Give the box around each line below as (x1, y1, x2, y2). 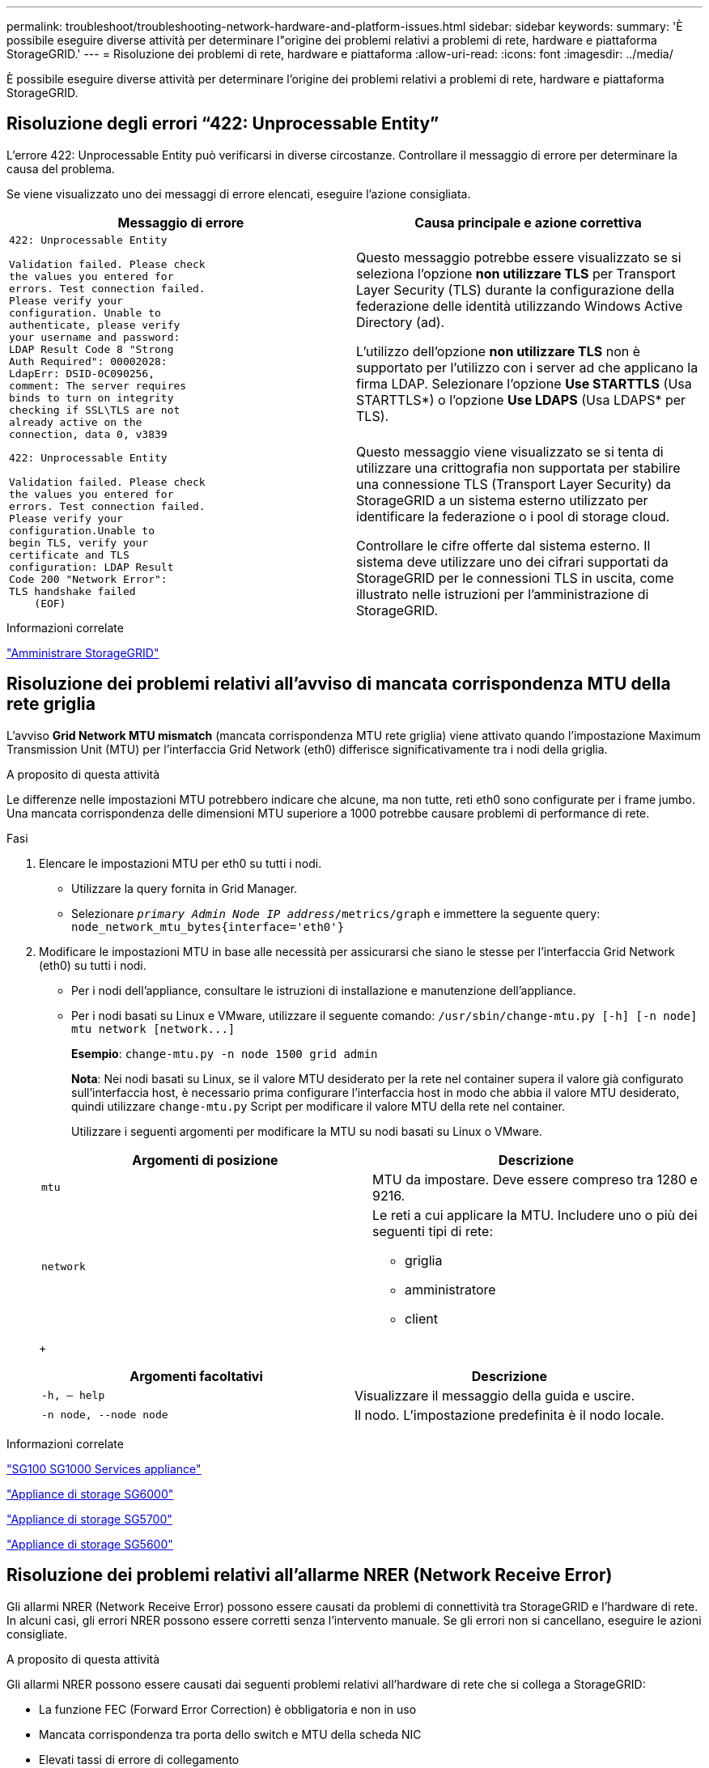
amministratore (405, 1281, 496, 1298)
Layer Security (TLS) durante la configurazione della (356, 282, 675, 299)
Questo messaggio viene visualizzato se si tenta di (356, 443, 664, 460)
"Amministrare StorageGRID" (6, 645, 159, 660)
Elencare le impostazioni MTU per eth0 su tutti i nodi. (39, 856, 322, 870)
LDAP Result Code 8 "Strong (9, 342, 174, 355)
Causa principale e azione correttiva (414, 214, 642, 231)
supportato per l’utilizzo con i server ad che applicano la (356, 359, 698, 376)
